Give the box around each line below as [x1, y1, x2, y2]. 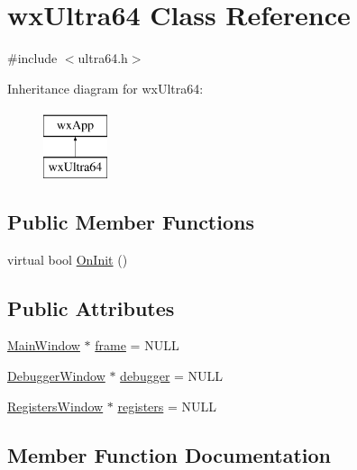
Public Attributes [7, 294, 175, 321]
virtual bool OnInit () [7, 249, 128, 268]
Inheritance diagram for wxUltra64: [7, 78, 204, 97]
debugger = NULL [120, 366, 224, 385]
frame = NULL [95, 336, 179, 355]
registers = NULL [117, 396, 217, 415]
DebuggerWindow [7, 366, 105, 385]
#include [7, 49, 58, 68]
